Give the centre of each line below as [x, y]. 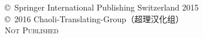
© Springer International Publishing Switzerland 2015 [102, 7]
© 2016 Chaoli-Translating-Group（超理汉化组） [94, 18]
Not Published [32, 30]
